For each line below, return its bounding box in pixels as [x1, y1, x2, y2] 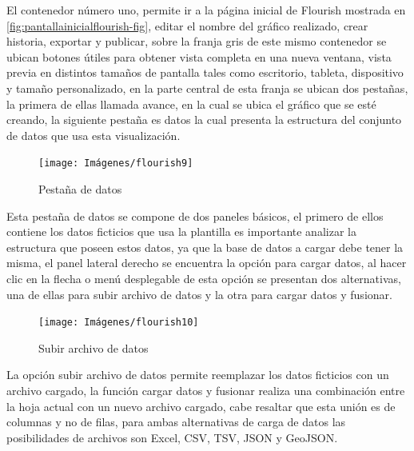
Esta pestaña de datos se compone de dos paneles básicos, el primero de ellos [6, 207, 384, 224]
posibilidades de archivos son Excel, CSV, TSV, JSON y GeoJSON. [6, 429, 338, 445]
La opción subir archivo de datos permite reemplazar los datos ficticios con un [6, 366, 389, 383]
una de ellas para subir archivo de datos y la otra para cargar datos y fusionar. [6, 285, 392, 302]
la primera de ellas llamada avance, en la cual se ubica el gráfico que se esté [6, 95, 376, 112]
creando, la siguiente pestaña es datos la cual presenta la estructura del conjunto [6, 111, 402, 128]
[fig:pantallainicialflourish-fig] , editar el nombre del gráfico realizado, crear [6, 17, 368, 34]
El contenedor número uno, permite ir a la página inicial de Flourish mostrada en [6, 2, 406, 18]
